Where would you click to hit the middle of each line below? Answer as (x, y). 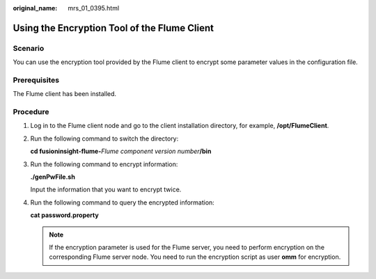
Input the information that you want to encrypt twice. (106, 190)
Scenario (29, 48)
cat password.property (64, 215)
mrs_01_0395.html (94, 8)
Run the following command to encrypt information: (104, 164)
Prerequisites (36, 80)
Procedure (31, 112)
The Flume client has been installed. (65, 94)
